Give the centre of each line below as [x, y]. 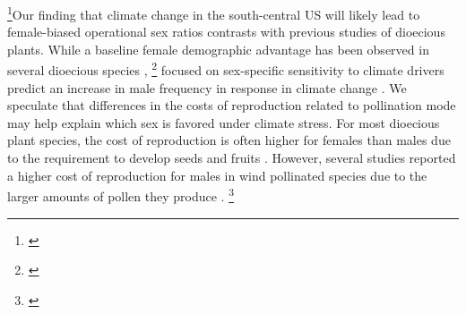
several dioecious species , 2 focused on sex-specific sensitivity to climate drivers [226, 69]
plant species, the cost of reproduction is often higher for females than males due [229, 140]
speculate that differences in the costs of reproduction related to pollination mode [232, 105]
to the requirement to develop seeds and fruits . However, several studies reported [232, 158]
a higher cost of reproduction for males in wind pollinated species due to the [217, 175]
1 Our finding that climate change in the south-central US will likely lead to [214, 13]
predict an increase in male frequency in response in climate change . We [207, 87]
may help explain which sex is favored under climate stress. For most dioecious [224, 122]
